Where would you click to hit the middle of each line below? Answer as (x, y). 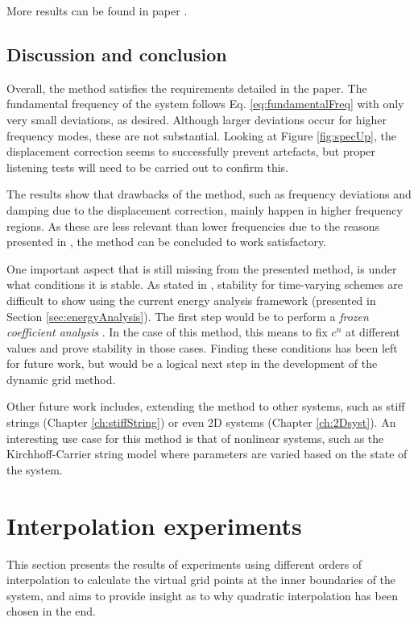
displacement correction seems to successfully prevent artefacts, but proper (191, 151)
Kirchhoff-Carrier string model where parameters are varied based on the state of (207, 454)
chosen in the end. (51, 611)
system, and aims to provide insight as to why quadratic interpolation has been (202, 595)
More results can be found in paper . (97, 10)
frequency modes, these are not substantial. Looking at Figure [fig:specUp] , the (201, 135)
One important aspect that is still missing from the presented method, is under (202, 268)
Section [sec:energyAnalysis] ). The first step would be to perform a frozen (188, 316)
